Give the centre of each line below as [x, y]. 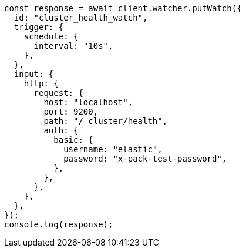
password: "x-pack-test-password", [145, 159]
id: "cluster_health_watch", [81, 18]
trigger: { [39, 27]
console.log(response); [59, 224]
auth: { [61, 130]
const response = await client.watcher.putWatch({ [123, 8]
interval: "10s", [73, 46]
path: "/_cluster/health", [106, 121]
